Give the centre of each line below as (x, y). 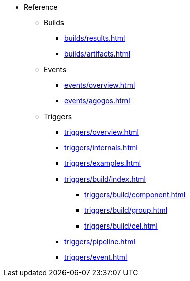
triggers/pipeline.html (100, 241)
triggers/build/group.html (126, 210)
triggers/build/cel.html (121, 226)
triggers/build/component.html (135, 194)
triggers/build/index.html (105, 179)
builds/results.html (95, 38)
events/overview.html (100, 85)
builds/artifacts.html (97, 54)
